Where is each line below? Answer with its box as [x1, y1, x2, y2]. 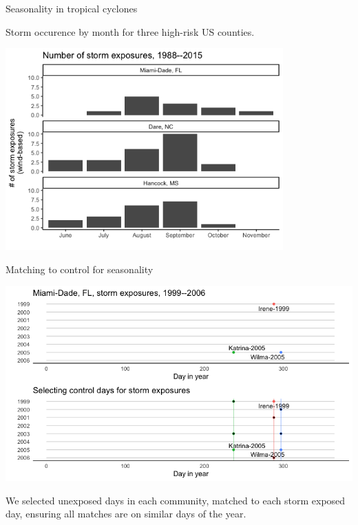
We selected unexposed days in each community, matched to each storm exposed [6, 493, 346, 507]
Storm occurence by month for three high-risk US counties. [6, 24, 255, 39]
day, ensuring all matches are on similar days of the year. [6, 506, 246, 521]
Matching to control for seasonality [6, 262, 154, 276]
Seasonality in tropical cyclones [6, 1, 138, 15]
